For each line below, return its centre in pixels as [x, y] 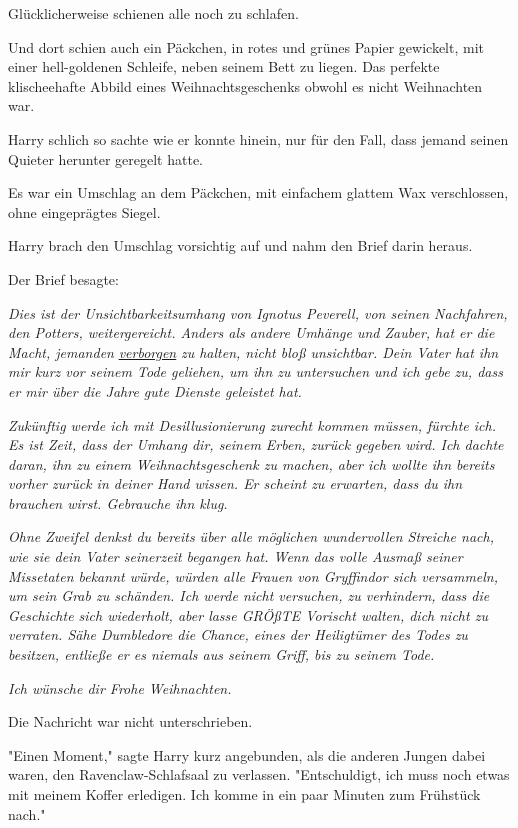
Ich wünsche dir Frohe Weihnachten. [120, 687]
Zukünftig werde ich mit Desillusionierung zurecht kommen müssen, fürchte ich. [252, 424]
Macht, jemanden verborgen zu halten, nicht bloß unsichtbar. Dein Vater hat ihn [253, 351]
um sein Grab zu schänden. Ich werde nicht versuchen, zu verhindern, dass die [249, 595]
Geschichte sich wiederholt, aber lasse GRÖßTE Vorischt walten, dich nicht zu [248, 614]
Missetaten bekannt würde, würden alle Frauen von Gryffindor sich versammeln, [253, 575]
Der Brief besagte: [63, 278]
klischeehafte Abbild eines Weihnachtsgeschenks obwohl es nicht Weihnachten [245, 85]
